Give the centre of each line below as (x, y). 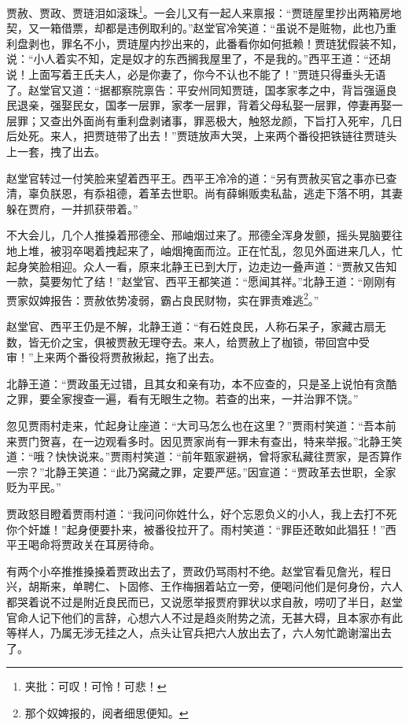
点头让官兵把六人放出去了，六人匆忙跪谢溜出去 (270, 633)
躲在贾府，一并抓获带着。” (72, 208)
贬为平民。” (34, 487)
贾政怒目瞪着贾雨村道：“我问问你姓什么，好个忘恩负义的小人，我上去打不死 (202, 513)
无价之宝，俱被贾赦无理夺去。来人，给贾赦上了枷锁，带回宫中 (199, 341)
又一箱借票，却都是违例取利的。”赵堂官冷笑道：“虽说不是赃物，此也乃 (207, 28)
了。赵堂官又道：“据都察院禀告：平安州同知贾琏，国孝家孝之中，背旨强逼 (196, 89)
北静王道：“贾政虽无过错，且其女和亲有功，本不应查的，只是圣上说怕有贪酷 (202, 383)
